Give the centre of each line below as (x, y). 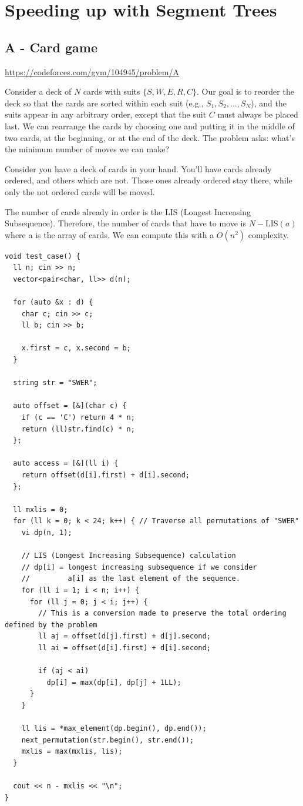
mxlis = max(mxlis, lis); (72, 752)
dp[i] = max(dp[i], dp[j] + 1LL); (114, 682)
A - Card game (51, 47)
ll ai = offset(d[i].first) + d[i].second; (124, 648)
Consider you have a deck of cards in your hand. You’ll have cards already (138, 168)
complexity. (269, 234)
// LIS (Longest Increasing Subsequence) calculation (129, 556)
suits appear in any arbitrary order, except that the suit (106, 114)
